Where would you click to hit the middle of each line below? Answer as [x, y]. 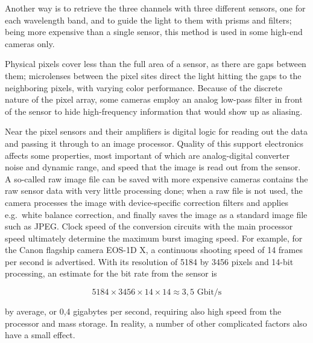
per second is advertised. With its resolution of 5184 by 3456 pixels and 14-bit [149, 261]
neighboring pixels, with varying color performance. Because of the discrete [144, 87]
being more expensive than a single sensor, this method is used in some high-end [154, 32]
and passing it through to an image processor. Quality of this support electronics [154, 143]
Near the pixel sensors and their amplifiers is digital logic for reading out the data [156, 131]
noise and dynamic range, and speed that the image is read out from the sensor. [153, 167]
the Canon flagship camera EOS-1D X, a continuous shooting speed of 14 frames [154, 250]
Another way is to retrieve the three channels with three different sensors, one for [155, 8]
